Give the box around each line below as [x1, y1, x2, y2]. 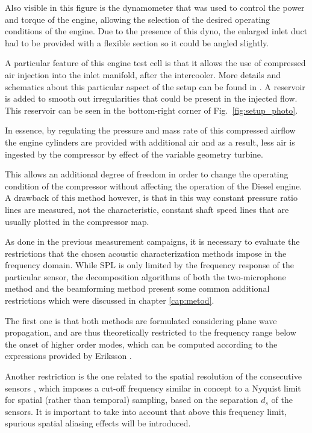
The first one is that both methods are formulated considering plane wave [5, 314, 277, 327]
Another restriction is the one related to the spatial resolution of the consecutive [5, 370, 302, 382]
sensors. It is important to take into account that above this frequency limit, [5, 405, 287, 417]
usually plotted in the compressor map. [5, 215, 149, 227]
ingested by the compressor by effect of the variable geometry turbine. [5, 147, 263, 160]
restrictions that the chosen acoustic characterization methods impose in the [5, 247, 287, 259]
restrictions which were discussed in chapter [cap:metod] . [5, 294, 214, 307]
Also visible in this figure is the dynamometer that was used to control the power [5, 1, 305, 13]
